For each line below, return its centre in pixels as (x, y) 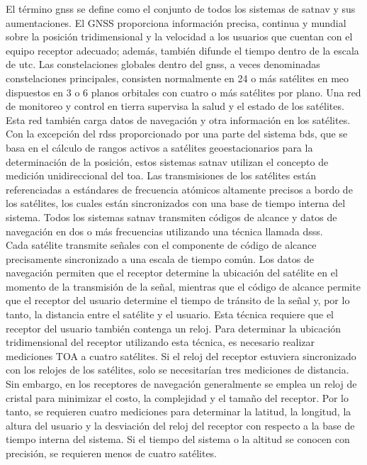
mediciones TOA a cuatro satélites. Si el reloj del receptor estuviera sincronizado (181, 355)
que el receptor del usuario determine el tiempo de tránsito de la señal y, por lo (178, 300)
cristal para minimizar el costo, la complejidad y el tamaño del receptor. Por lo (177, 397)
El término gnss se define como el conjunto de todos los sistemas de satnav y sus (181, 9)
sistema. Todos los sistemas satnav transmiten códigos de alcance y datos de (171, 217)
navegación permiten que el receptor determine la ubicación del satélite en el (172, 273)
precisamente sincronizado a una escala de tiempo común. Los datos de (160, 258)
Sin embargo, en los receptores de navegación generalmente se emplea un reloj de (181, 384)
